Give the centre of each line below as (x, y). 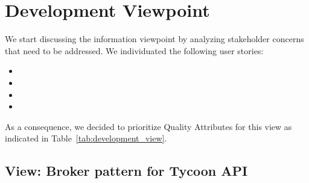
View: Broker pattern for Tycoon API (126, 171)
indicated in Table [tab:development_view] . (86, 138)
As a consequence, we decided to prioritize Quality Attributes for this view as (148, 126)
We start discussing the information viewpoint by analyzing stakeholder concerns (154, 39)
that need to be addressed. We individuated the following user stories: (134, 50)
